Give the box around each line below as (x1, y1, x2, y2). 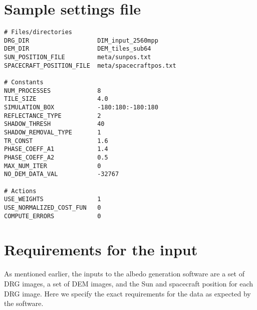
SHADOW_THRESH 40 (4, 120, 105, 128)
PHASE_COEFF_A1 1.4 (4, 145, 108, 153)
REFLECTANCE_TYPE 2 (4, 112, 101, 119)
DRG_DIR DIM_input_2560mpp (4, 37, 158, 44)
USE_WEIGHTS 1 (4, 196, 101, 203)
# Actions (4, 187, 37, 195)
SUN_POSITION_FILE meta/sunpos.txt (4, 54, 151, 61)
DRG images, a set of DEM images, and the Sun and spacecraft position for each (4, 278, 253, 288)
